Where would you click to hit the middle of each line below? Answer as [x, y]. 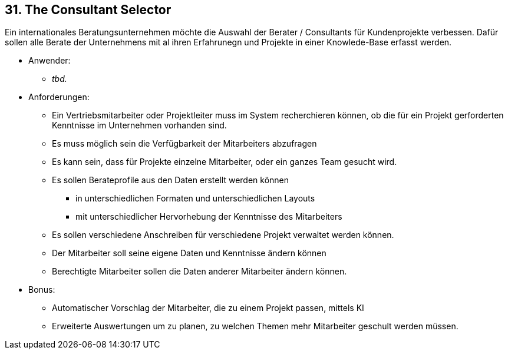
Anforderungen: [59, 97]
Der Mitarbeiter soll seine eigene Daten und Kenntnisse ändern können [189, 253]
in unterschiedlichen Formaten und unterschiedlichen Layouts [195, 198]
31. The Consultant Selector [88, 10]
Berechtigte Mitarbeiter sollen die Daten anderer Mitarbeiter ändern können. [199, 272]
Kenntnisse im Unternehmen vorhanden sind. [139, 125]
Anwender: [50, 61]
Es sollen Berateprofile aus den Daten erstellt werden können [171, 180]
